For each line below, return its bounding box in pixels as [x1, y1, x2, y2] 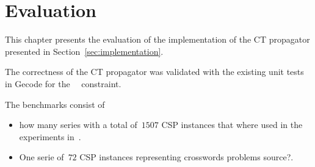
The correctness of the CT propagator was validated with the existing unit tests [5, 65, 304, 78]
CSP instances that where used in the [161, 118, 303, 131]
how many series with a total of [19, 118, 137, 131]
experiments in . [19, 130, 81, 143]
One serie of [19, 151, 64, 163]
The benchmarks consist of [5, 98, 105, 110]
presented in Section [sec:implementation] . [5, 44, 164, 57]
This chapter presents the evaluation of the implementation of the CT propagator [5, 33, 310, 46]
